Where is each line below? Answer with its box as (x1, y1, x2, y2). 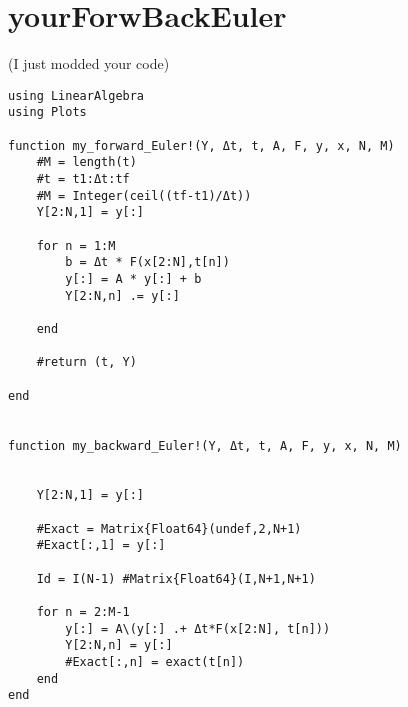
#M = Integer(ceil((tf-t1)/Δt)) (36, 188, 252, 203)
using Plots (8, 105, 87, 120)
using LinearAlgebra (8, 88, 145, 103)
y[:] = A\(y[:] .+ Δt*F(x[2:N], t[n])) (65, 621, 331, 636)
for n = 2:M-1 (36, 605, 130, 620)
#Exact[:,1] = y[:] (36, 538, 166, 553)
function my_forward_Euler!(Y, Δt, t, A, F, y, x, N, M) (8, 138, 395, 153)
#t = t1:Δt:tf (36, 172, 130, 186)
